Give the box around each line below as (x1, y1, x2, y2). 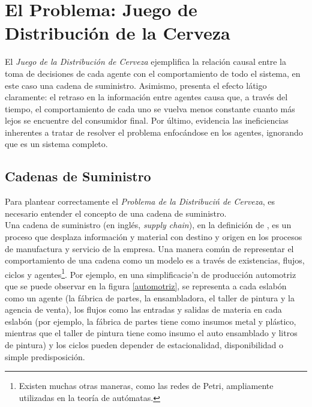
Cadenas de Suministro (5, 167, 151, 185)
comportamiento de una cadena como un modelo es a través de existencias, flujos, (5, 254, 305, 267)
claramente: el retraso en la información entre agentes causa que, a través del (5, 91, 288, 103)
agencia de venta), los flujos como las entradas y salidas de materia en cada (5, 303, 282, 316)
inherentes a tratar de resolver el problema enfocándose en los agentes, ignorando (5, 125, 303, 138)
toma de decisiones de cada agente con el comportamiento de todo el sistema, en (5, 67, 301, 79)
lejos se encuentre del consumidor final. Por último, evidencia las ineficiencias (5, 114, 289, 127)
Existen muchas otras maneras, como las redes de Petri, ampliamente (19, 379, 274, 392)
